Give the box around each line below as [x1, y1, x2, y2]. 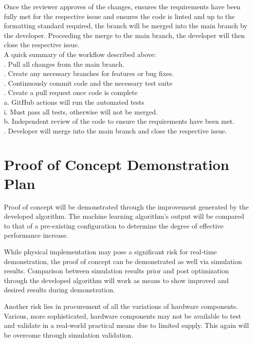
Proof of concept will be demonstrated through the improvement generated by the [4, 201, 249, 211]
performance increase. [4, 230, 69, 240]
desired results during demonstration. [4, 285, 115, 295]
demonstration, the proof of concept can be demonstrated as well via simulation [4, 256, 242, 266]
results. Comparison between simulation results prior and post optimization [4, 266, 229, 276]
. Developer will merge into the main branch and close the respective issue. [4, 125, 227, 135]
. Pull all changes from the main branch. [4, 58, 125, 69]
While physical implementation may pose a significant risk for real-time [4, 247, 217, 256]
